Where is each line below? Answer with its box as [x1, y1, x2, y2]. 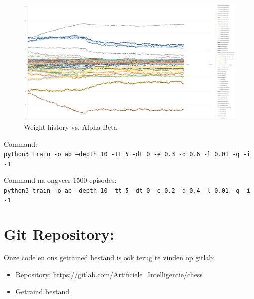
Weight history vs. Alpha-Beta [24, 121, 117, 132]
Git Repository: [4, 223, 114, 244]
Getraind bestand [15, 286, 69, 296]
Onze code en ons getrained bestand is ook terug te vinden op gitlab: [4, 252, 215, 263]
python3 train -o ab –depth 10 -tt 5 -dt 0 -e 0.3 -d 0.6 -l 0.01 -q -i [4, 151, 250, 158]
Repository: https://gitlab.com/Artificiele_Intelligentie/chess [15, 269, 203, 280]
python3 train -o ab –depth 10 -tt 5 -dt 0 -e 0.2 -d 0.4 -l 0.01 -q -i [4, 187, 250, 195]
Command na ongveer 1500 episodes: [4, 175, 117, 185]
